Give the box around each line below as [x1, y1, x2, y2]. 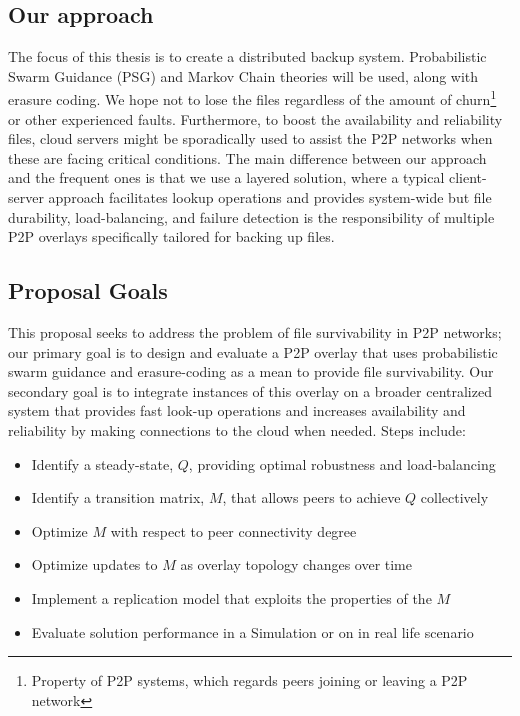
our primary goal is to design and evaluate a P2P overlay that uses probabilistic [8, 341, 498, 362]
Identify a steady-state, [31, 453, 174, 474]
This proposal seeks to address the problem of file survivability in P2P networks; [8, 322, 502, 342]
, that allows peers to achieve [222, 487, 401, 508]
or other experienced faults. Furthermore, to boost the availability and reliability [8, 108, 503, 129]
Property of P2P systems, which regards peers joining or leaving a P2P [31, 670, 468, 691]
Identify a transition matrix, [31, 487, 205, 508]
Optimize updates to [31, 554, 158, 575]
